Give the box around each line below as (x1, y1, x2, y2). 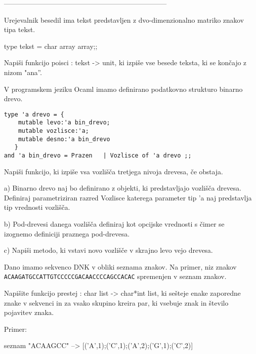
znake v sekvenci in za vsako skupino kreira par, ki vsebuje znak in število (4, 297, 228, 308)
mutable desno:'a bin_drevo (18, 135, 110, 143)
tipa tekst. (4, 24, 35, 35)
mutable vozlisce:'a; (18, 127, 89, 135)
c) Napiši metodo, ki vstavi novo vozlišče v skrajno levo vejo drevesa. (4, 245, 213, 255)
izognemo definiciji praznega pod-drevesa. (4, 228, 130, 238)
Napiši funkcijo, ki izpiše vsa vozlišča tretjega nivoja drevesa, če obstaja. (4, 166, 223, 176)
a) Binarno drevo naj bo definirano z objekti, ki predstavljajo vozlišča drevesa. (4, 183, 242, 193)
